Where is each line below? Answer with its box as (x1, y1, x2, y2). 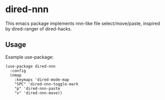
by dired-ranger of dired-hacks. (5, 25, 72, 31)
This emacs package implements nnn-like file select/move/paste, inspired (5, 20, 160, 26)
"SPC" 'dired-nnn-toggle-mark (14, 81, 79, 87)
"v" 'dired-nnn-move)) (14, 90, 63, 95)
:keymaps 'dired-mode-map (14, 77, 70, 82)
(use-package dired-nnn (5, 63, 56, 69)
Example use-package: (5, 54, 54, 60)
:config (10, 68, 26, 73)
